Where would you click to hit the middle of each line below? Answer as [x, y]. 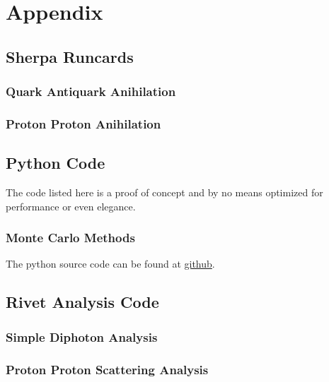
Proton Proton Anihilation [83, 123]
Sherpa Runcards [70, 56]
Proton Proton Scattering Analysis [107, 369]
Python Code [56, 163]
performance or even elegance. [71, 206]
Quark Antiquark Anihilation [91, 91]
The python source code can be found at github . [110, 264]
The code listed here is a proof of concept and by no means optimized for [164, 192]
